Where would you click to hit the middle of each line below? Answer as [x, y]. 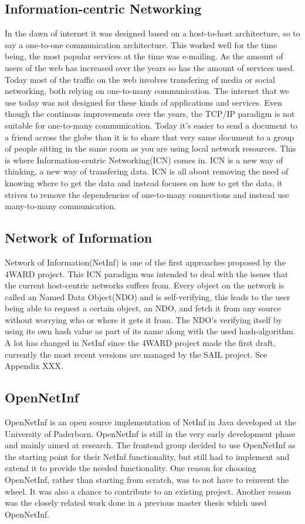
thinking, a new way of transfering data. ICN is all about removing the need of [147, 171]
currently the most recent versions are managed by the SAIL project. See [136, 354]
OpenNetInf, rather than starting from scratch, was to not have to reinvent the [147, 480]
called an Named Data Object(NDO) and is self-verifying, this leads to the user [148, 296]
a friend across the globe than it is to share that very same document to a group [150, 137]
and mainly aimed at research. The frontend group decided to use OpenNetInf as [150, 445]
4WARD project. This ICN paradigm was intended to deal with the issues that [147, 273]
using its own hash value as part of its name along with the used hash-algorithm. [150, 331]
